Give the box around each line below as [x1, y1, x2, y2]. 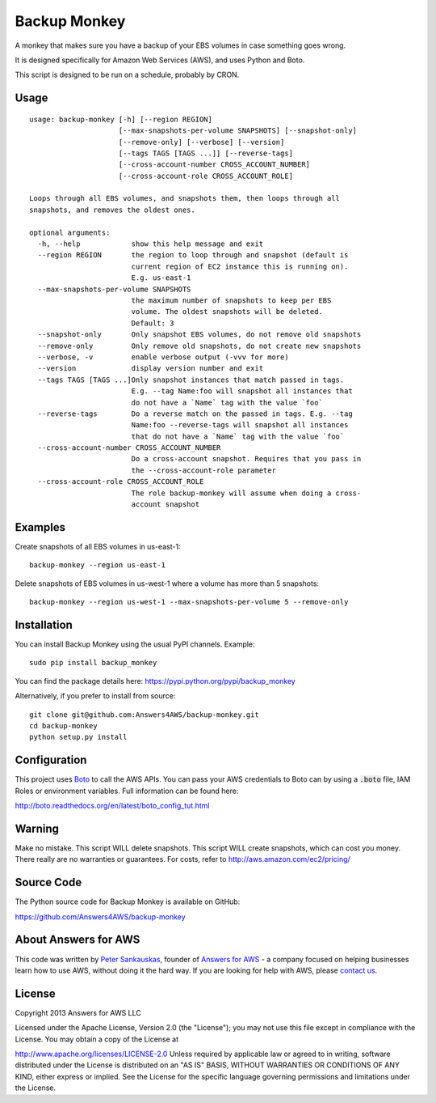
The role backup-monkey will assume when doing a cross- [131, 488, 362, 498]
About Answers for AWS [15, 933, 140, 947]
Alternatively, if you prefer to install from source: [15, 691, 176, 701]
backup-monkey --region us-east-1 [29, 561, 166, 570]
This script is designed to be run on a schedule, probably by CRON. [15, 70, 240, 80]
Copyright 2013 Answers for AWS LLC [15, 1008, 141, 1017]
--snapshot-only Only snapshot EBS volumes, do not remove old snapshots [37, 330, 362, 339]
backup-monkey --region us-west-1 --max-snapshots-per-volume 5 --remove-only [29, 597, 349, 607]
